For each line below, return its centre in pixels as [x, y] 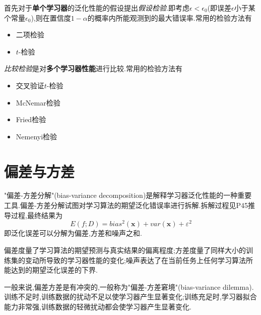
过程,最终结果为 [37, 215]
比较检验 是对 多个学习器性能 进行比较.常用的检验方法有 [93, 68]
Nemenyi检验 [37, 136]
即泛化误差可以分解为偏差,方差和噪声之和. [73, 233]
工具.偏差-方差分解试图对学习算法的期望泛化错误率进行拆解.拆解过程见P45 [126, 205]
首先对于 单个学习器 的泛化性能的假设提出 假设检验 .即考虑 [97, 8]
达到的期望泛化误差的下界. [54, 270]
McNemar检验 [38, 102]
